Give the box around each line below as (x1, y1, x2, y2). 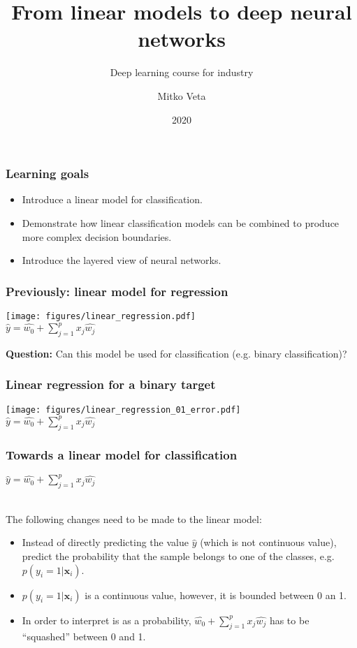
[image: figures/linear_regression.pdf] (6, 311, 196, 321)
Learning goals (6, 165, 89, 182)
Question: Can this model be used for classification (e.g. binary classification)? (6, 346, 347, 360)
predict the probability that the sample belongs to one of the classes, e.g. (22, 549, 335, 563)
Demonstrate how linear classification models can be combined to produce (22, 215, 340, 230)
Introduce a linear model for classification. (22, 192, 203, 207)
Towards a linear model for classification (6, 445, 238, 463)
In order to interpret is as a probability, (22, 612, 191, 627)
